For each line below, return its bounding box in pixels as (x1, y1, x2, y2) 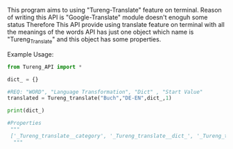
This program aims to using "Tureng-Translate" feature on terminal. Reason (7, 6, 222, 14)
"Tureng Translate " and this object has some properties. (7, 35, 162, 45)
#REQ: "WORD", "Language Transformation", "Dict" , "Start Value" (7, 88, 203, 95)
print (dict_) (7, 107, 45, 115)
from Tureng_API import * (7, 63, 82, 70)
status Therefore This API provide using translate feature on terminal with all (7, 21, 225, 28)
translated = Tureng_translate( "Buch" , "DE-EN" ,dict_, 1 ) (7, 95, 172, 102)
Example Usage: (7, 50, 54, 58)
